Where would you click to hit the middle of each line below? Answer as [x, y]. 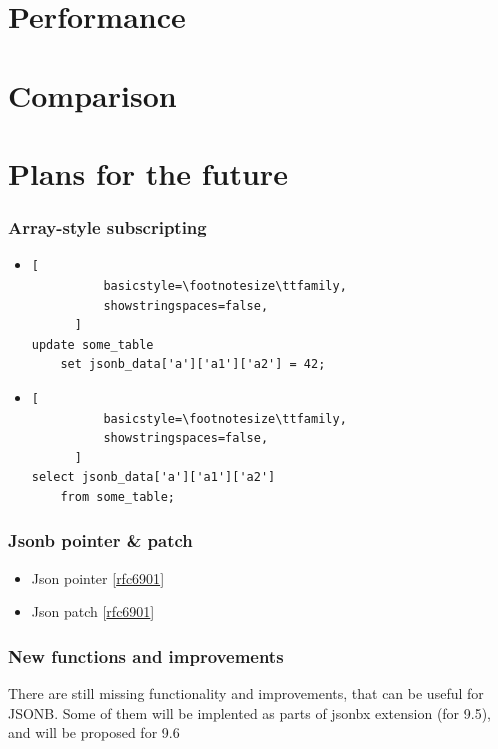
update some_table [92, 344]
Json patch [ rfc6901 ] [93, 611]
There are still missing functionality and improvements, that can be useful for [246, 693]
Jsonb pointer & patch [100, 540]
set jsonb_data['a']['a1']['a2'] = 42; [193, 364]
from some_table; [117, 496]
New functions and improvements [146, 655]
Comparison [92, 94]
